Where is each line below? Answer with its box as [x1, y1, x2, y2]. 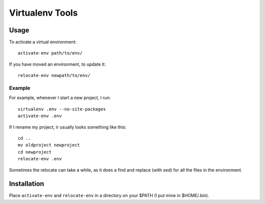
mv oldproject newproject [18, 142, 80, 148]
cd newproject [18, 149, 52, 154]
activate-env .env [18, 113, 62, 119]
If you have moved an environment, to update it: [9, 61, 106, 67]
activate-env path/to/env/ [18, 51, 83, 56]
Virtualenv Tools [9, 7, 78, 18]
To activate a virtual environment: [9, 39, 77, 45]
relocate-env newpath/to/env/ [18, 73, 91, 78]
